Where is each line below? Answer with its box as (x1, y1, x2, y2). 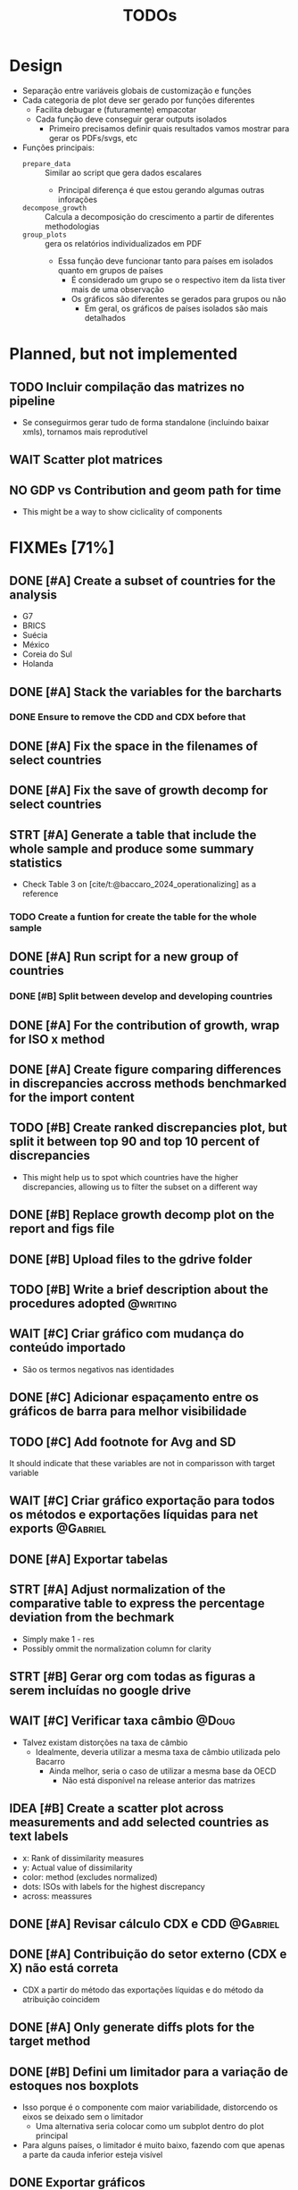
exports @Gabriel (9, 1521, 107, 1537)
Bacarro (35, 1756, 65, 1766)
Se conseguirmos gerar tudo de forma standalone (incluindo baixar (21, 416, 269, 427)
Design (9, 55, 63, 76)
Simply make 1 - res (21, 1633, 95, 1644)
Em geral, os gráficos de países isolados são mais (84, 303, 269, 314)
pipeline (9, 393, 55, 408)
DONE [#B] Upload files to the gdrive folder (9, 1252, 252, 1267)
